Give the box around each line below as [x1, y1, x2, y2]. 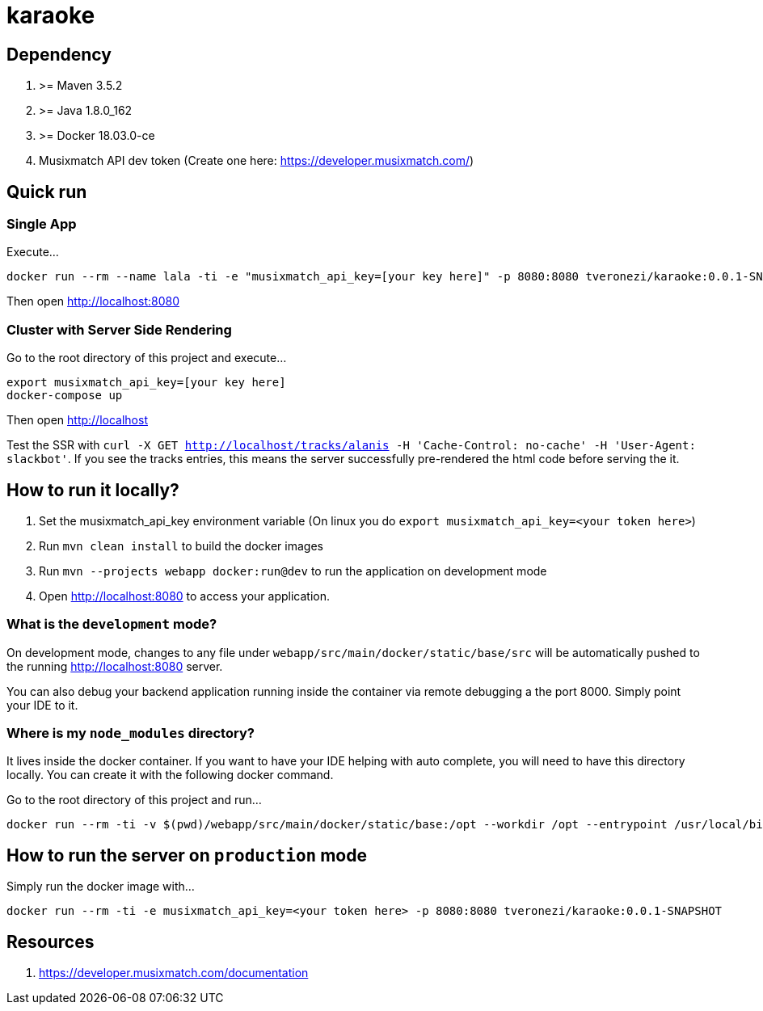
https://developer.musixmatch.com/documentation [39, 966, 309, 980]
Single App [6, 216, 77, 233]
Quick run [6, 181, 87, 202]
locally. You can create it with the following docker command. [6, 768, 334, 782]
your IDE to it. [6, 697, 78, 712]
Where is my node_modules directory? [6, 725, 255, 742]
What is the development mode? [6, 616, 217, 633]
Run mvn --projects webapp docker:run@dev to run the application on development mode [39, 563, 547, 578]
